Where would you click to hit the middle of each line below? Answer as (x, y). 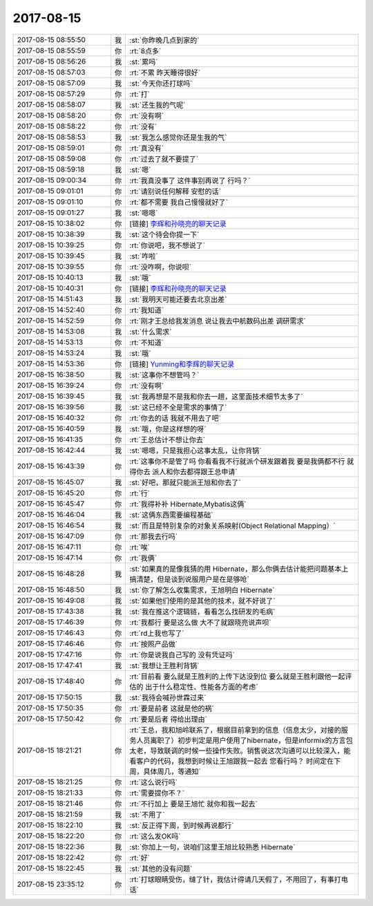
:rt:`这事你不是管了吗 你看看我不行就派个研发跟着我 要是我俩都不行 (237, 461)
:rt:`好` (140, 858)
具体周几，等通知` (172, 771)
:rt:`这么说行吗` (154, 782)
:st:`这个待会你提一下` (164, 234)
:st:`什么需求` (151, 332)
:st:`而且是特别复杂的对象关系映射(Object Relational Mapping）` (233, 525)
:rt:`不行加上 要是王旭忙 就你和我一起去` (194, 804)
